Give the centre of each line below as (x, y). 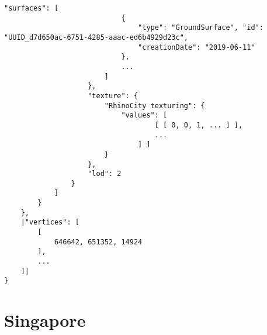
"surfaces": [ (32, 8)
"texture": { (113, 96)
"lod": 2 (105, 174)
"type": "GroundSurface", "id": (201, 28)
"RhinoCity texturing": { (155, 106)
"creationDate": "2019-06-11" (197, 47)
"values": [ (144, 115)
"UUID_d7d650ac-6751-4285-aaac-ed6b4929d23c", (96, 37)
